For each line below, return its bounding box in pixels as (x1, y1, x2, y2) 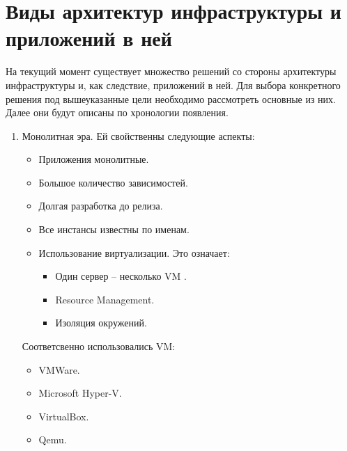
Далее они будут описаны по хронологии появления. (6, 105, 229, 120)
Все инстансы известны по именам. (38, 222, 190, 237)
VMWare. (38, 362, 80, 377)
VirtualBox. (38, 409, 89, 423)
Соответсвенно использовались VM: (22, 339, 176, 354)
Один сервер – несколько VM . (55, 269, 187, 283)
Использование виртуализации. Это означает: (38, 245, 230, 260)
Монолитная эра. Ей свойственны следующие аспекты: (22, 128, 255, 143)
